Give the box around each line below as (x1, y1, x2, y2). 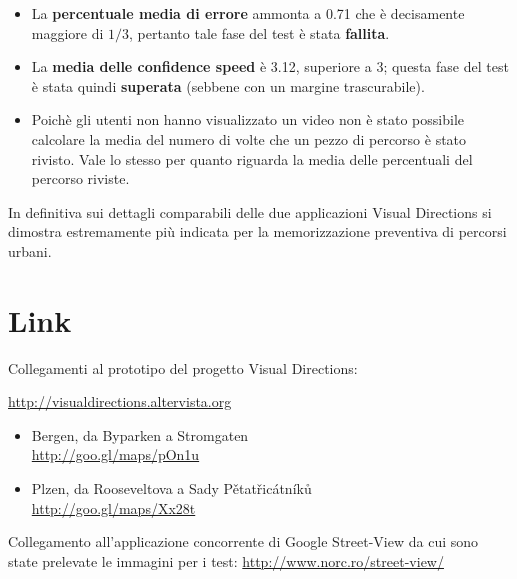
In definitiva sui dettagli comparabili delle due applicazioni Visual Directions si (8, 201, 492, 222)
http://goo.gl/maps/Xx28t (31, 497, 196, 518)
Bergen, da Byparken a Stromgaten (31, 424, 249, 445)
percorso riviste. (31, 168, 130, 189)
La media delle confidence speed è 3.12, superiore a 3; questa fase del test (31, 56, 509, 77)
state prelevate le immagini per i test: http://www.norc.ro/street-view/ (8, 550, 444, 571)
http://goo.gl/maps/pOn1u (31, 444, 200, 465)
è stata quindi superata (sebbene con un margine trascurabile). (31, 75, 425, 96)
